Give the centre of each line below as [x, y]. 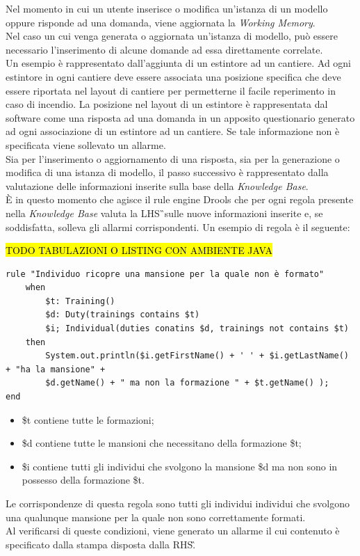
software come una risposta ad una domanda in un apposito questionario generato [180, 117]
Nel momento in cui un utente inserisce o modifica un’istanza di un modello [167, 8]
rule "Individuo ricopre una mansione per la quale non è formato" [165, 274]
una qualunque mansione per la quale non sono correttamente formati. [156, 517]
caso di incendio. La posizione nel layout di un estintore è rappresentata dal [167, 104]
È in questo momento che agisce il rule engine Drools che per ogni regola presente [180, 199]
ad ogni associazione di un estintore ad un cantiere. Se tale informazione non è [173, 131]
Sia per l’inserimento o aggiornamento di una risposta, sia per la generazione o [173, 158]
